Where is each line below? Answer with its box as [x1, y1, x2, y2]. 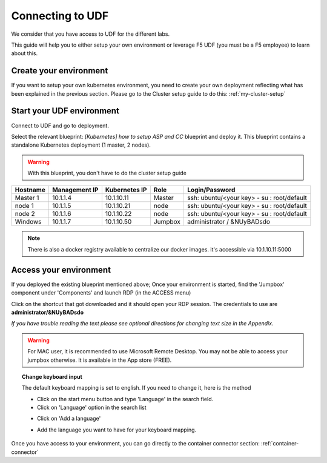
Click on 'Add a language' [37, 415, 101, 422]
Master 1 [15, 194, 39, 202]
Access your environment [11, 264, 111, 275]
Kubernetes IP [105, 185, 147, 194]
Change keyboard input [22, 373, 83, 380]
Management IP [52, 185, 99, 194]
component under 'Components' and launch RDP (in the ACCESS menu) [11, 289, 191, 296]
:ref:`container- [260, 440, 299, 447]
